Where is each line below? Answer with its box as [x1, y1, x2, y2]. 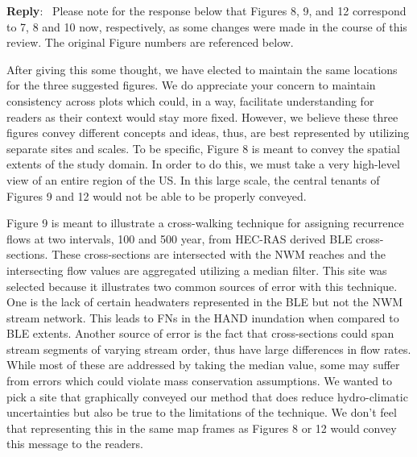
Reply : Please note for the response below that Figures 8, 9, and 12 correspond [6, 2, 407, 19]
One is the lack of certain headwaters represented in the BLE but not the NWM [6, 293, 403, 310]
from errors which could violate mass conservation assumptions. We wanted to [6, 372, 393, 389]
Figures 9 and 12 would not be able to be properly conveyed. [6, 187, 307, 204]
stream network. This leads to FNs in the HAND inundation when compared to [6, 309, 399, 326]
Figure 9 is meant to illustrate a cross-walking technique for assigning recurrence [6, 214, 404, 231]
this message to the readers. [6, 435, 143, 452]
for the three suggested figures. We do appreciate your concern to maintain [6, 77, 376, 93]
